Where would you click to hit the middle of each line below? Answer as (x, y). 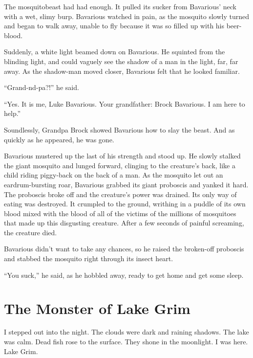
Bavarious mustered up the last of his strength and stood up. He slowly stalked (122, 156)
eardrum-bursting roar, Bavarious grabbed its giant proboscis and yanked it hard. (126, 184)
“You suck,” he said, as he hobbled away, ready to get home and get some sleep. (124, 275)
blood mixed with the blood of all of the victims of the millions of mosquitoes (120, 213)
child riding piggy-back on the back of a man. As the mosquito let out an (114, 175)
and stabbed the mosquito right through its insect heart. (89, 258)
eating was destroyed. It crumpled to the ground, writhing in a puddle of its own (125, 204)
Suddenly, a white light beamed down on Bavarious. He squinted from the (115, 52)
